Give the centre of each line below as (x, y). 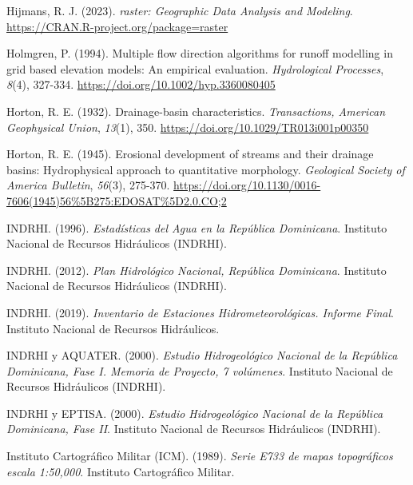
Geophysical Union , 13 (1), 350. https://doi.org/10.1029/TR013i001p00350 (188, 127)
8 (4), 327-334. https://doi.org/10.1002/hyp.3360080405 (141, 84)
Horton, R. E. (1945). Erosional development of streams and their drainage (190, 154)
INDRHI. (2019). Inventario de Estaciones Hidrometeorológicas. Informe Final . (201, 312)
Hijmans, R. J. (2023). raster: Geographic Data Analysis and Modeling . (180, 10)
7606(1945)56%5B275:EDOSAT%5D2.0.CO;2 (117, 200)
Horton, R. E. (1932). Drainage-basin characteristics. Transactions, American (196, 111)
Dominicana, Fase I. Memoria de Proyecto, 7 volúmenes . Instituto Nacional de (200, 370)
